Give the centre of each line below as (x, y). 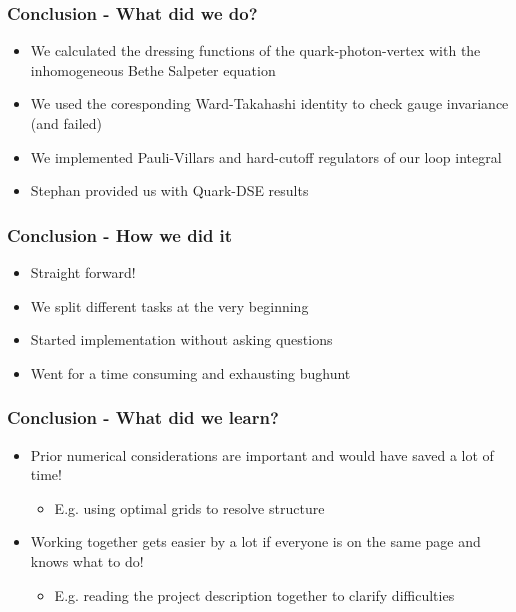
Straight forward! (83, 272)
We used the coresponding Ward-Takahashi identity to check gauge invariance (269, 103)
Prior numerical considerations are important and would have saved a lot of (262, 454)
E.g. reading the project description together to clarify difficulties (254, 594)
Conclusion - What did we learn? (143, 417)
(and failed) (66, 123)
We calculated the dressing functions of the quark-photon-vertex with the (255, 50)
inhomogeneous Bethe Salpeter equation (153, 69)
